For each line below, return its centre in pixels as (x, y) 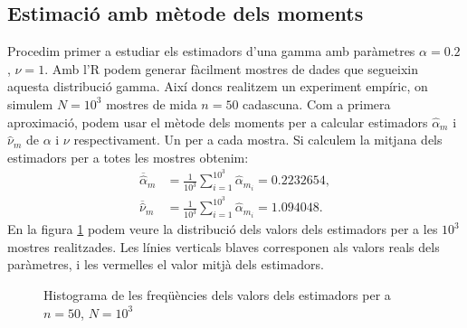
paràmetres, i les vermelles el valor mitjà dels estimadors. (166, 264)
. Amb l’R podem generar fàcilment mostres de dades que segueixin (231, 68)
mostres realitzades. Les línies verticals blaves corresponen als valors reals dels (224, 246)
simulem (30, 103)
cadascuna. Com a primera (317, 103)
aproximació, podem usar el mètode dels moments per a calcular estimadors (218, 122)
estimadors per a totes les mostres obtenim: (128, 157)
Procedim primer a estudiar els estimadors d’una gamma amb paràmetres (211, 51)
